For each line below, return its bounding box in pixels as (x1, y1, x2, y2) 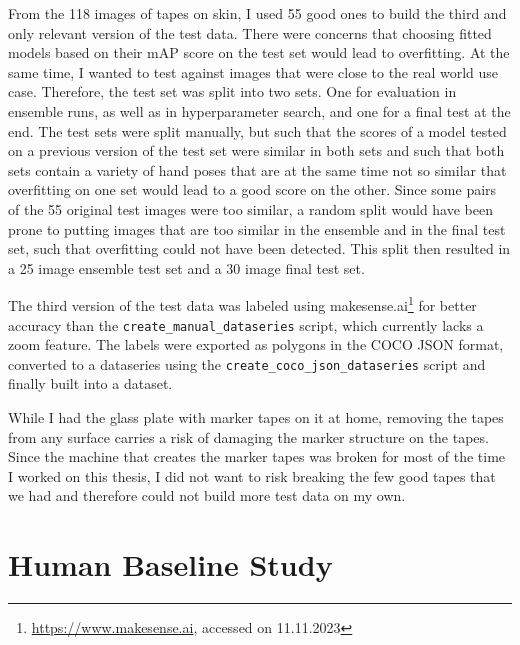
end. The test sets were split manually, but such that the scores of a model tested (8, 120, 507, 141)
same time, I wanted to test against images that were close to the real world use (8, 61, 499, 82)
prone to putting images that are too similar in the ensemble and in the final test (8, 218, 506, 239)
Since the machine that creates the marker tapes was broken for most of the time (8, 446, 506, 467)
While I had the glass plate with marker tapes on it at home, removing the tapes (8, 407, 504, 428)
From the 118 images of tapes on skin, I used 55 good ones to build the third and (8, 3, 507, 23)
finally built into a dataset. (8, 373, 173, 394)
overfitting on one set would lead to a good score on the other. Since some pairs (8, 179, 497, 200)
